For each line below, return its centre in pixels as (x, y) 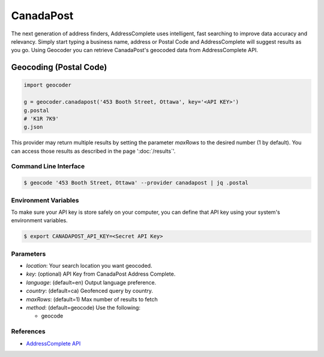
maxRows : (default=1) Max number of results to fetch (92, 299)
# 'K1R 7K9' (41, 119)
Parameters (28, 253)
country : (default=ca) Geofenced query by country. (89, 291)
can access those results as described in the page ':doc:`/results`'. (93, 151)
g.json (33, 127)
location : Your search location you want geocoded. (89, 266)
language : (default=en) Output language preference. (91, 282)
